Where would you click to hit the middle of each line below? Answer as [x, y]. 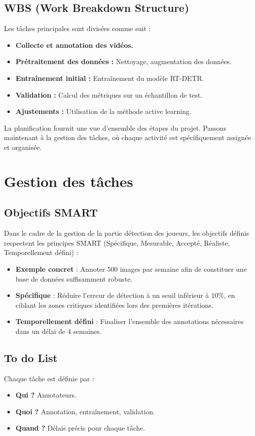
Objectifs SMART [51, 212]
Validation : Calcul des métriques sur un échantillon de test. [109, 94]
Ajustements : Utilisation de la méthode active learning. [103, 111]
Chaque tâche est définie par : [49, 378]
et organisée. [23, 147]
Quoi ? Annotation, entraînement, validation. [85, 411]
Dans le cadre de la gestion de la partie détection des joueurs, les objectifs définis [127, 233]
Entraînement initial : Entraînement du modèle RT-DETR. [110, 78]
